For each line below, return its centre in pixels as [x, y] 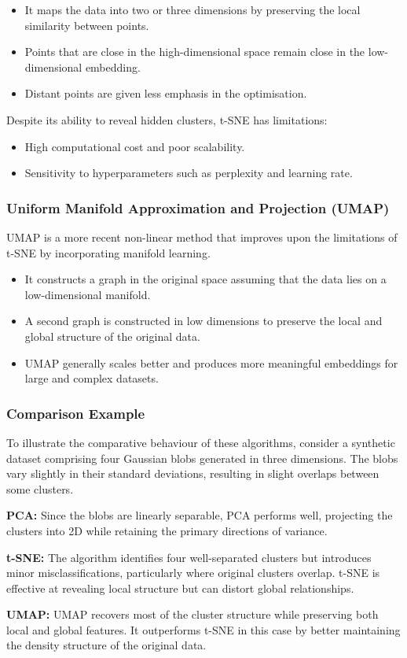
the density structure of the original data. [106, 645]
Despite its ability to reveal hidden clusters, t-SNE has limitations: [167, 119]
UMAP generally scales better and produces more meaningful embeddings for [211, 362]
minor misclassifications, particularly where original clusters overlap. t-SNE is [193, 573]
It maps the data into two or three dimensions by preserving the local [192, 9]
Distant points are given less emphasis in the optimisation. [166, 93]
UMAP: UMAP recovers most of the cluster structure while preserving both [192, 614]
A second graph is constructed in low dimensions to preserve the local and [203, 321]
